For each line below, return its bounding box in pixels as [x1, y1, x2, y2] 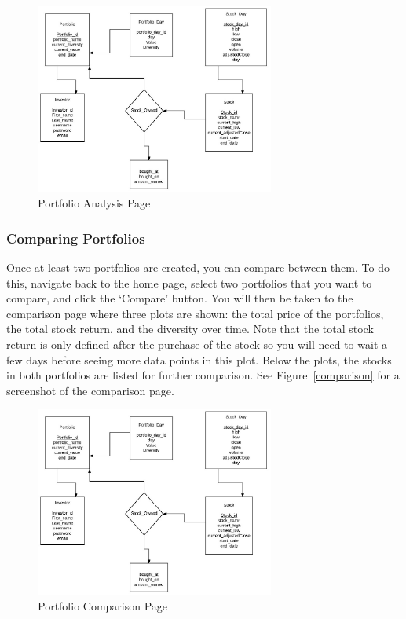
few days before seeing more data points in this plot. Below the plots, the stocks [6, 351, 392, 368]
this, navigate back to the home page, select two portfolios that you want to [6, 274, 372, 291]
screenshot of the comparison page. [6, 382, 174, 398]
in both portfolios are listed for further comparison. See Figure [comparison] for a [6, 367, 400, 383]
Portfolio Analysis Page [38, 195, 151, 211]
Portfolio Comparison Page [38, 598, 168, 614]
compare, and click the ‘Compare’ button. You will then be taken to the [6, 290, 353, 306]
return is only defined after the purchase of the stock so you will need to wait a [6, 335, 388, 352]
